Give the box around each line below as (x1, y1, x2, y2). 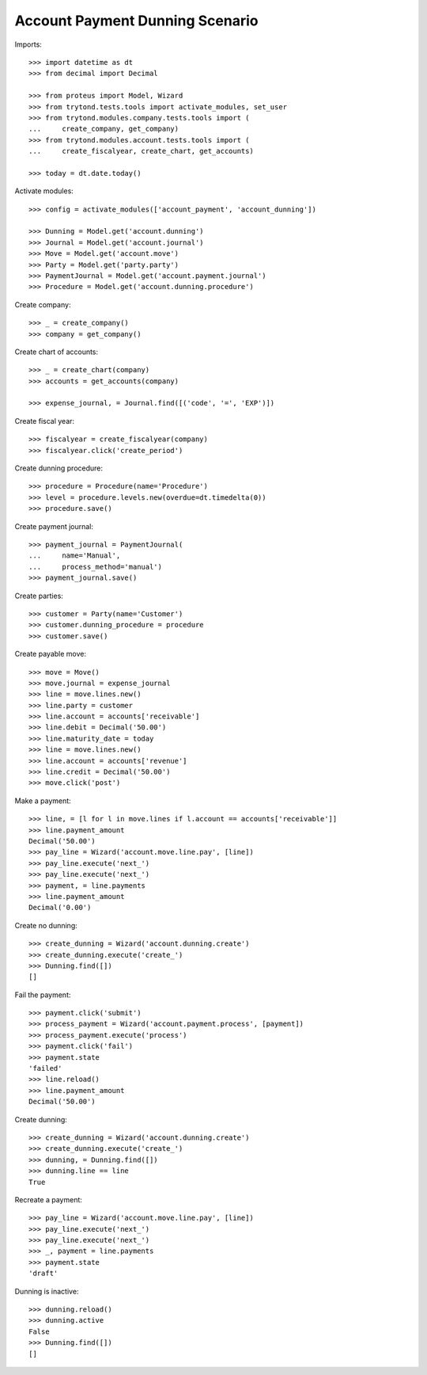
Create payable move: (14, 649, 87, 659)
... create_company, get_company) (28, 124, 179, 134)
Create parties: (14, 591, 63, 600)
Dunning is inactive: (14, 1286, 79, 1296)
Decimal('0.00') (28, 903, 92, 912)
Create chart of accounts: (14, 347, 99, 356)
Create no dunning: (14, 920, 78, 930)
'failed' (28, 1064, 62, 1073)
